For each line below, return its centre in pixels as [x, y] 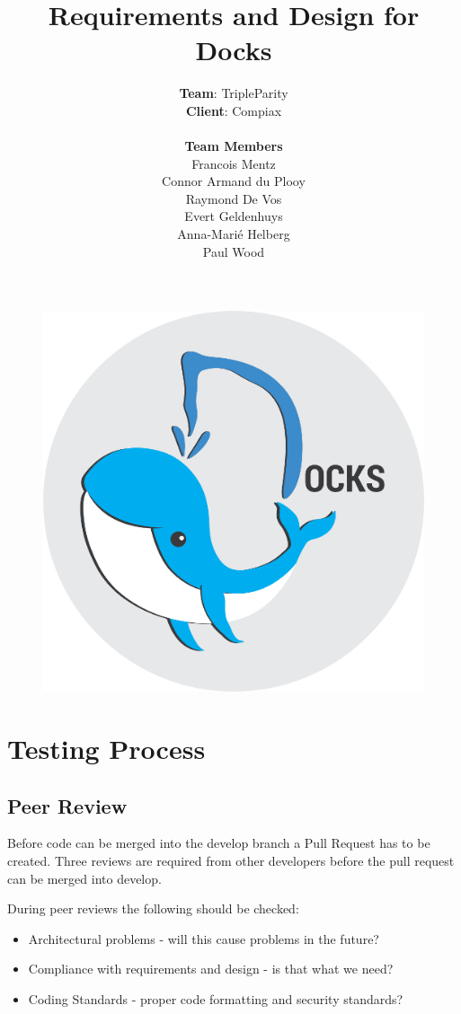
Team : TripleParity [234, 93]
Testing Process [106, 749]
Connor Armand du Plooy [234, 181]
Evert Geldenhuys [234, 216]
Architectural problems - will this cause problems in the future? [204, 938]
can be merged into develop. [84, 878]
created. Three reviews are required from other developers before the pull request [231, 861]
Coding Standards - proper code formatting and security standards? [216, 998]
